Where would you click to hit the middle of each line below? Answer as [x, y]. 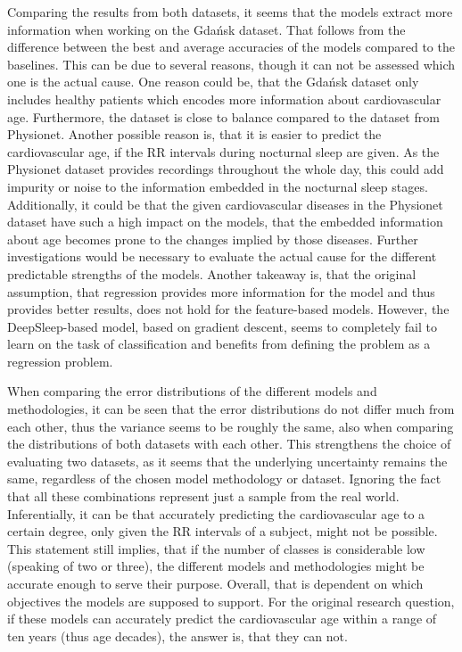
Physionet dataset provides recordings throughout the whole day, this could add [226, 169]
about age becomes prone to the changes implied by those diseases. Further [213, 239]
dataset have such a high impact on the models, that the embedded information [225, 222]
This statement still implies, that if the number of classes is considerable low [216, 548]
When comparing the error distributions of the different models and [192, 391]
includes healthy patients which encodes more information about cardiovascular [224, 99]
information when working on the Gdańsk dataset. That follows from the [206, 29]
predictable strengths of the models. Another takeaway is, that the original [212, 273]
